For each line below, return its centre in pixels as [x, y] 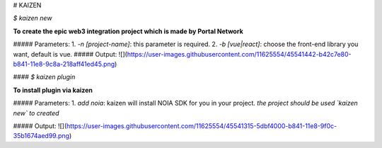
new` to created [36, 113]
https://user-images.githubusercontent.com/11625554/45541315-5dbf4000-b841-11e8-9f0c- [202, 126]
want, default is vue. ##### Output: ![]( [70, 54]
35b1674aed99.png [41, 136]
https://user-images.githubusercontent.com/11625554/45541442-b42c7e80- [239, 54]
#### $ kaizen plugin [44, 77]
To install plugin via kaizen [53, 90]
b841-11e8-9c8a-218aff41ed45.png [64, 64]
